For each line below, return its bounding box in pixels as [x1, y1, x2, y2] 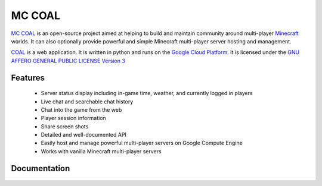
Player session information [41, 115, 107, 122]
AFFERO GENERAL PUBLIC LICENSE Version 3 [11, 57, 125, 64]
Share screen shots [41, 122, 89, 130]
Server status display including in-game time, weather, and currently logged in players [41, 90, 253, 97]
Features [11, 72, 45, 83]
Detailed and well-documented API [41, 131, 126, 138]
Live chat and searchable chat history [41, 98, 134, 105]
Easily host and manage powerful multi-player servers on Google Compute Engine [41, 140, 243, 147]
